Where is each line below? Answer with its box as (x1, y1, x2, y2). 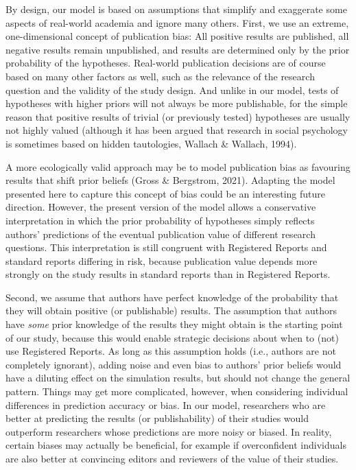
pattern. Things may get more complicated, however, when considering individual (5, 384, 348, 399)
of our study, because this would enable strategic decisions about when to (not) (5, 330, 339, 344)
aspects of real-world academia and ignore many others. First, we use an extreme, (5, 15, 349, 30)
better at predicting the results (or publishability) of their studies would (5, 411, 309, 425)
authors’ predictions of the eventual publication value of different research (5, 226, 316, 241)
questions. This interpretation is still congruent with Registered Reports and (5, 240, 327, 255)
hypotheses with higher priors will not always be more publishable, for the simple (5, 96, 348, 110)
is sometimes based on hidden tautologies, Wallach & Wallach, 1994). (5, 136, 297, 150)
